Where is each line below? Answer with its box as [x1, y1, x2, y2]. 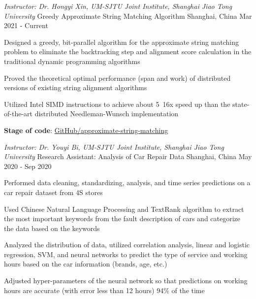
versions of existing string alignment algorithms [4, 82, 147, 93]
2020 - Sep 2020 [4, 161, 52, 171]
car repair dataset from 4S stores [4, 187, 103, 197]
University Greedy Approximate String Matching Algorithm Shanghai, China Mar [4, 10, 252, 21]
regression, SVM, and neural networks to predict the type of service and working [4, 249, 248, 259]
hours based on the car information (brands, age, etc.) [4, 259, 167, 269]
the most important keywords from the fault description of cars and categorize [4, 213, 241, 224]
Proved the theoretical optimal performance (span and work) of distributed [4, 72, 231, 83]
